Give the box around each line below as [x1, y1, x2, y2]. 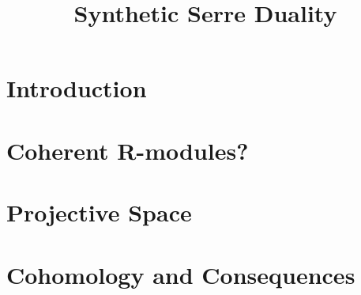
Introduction [6, 72, 147, 104]
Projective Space [6, 196, 192, 229]
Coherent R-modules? [6, 134, 249, 166]
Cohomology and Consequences [6, 258, 355, 290]
